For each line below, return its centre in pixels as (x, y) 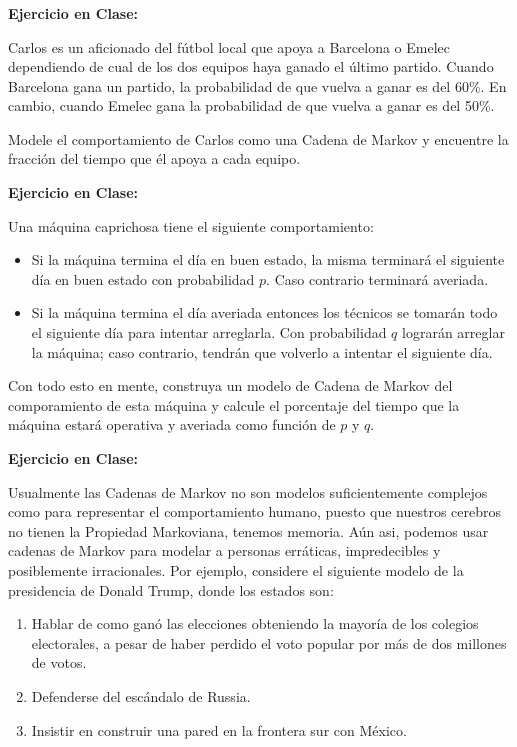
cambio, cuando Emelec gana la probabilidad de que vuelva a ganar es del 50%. (251, 105)
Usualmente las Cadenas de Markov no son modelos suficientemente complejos (248, 491)
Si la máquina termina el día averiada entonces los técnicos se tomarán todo (264, 312)
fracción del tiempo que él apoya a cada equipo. (154, 158)
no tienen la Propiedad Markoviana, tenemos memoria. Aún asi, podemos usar (248, 530)
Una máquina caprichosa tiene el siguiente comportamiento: (191, 225)
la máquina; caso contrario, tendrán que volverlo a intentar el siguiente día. (262, 351)
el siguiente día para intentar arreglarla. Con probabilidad (209, 332)
